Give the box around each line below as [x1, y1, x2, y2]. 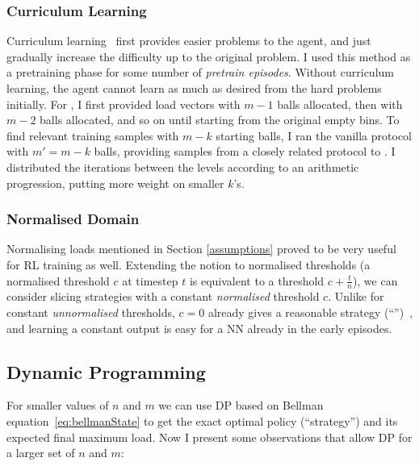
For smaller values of [6, 397, 109, 414]
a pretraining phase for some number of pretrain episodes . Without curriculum [6, 64, 394, 81]
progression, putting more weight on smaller [6, 174, 224, 191]
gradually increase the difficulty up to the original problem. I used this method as [6, 48, 411, 64]
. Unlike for [328, 288, 384, 305]
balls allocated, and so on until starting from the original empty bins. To [40, 111, 400, 128]
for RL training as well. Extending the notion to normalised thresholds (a [6, 256, 371, 273]
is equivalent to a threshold [189, 272, 325, 289]
